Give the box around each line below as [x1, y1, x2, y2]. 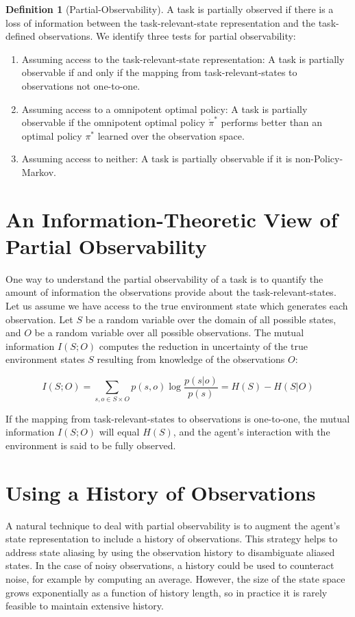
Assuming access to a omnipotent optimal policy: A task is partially [21, 101, 308, 116]
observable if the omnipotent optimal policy [21, 115, 206, 129]
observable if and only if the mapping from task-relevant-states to [21, 65, 297, 79]
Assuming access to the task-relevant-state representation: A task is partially [21, 51, 345, 66]
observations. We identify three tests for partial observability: [38, 29, 296, 43]
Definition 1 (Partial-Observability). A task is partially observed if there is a [5, 2, 334, 16]
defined [5, 29, 36, 43]
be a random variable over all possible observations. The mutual [34, 325, 304, 340]
